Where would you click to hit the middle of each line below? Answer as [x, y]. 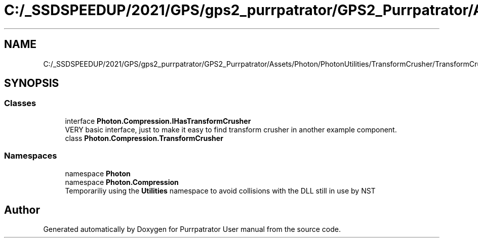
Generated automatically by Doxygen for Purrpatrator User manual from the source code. [192, 229]
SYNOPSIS [32, 83]
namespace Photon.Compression [122, 182]
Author [22, 210]
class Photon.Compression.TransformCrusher [144, 138]
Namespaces [31, 156]
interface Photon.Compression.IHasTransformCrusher [158, 121]
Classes [20, 103]
